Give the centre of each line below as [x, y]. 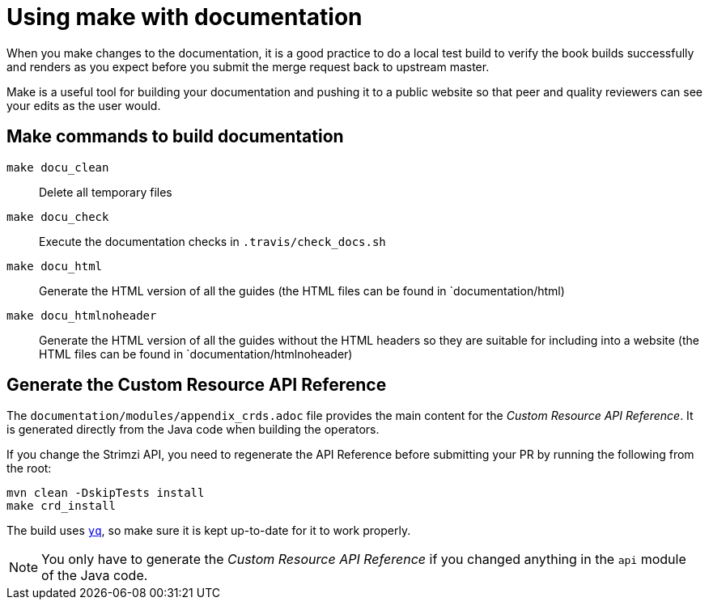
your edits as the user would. [84, 105]
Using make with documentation [185, 17]
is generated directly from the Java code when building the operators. [193, 430]
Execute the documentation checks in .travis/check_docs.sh [212, 241]
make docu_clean [58, 167]
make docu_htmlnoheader [82, 315]
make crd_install [61, 506]
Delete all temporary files [106, 192]
